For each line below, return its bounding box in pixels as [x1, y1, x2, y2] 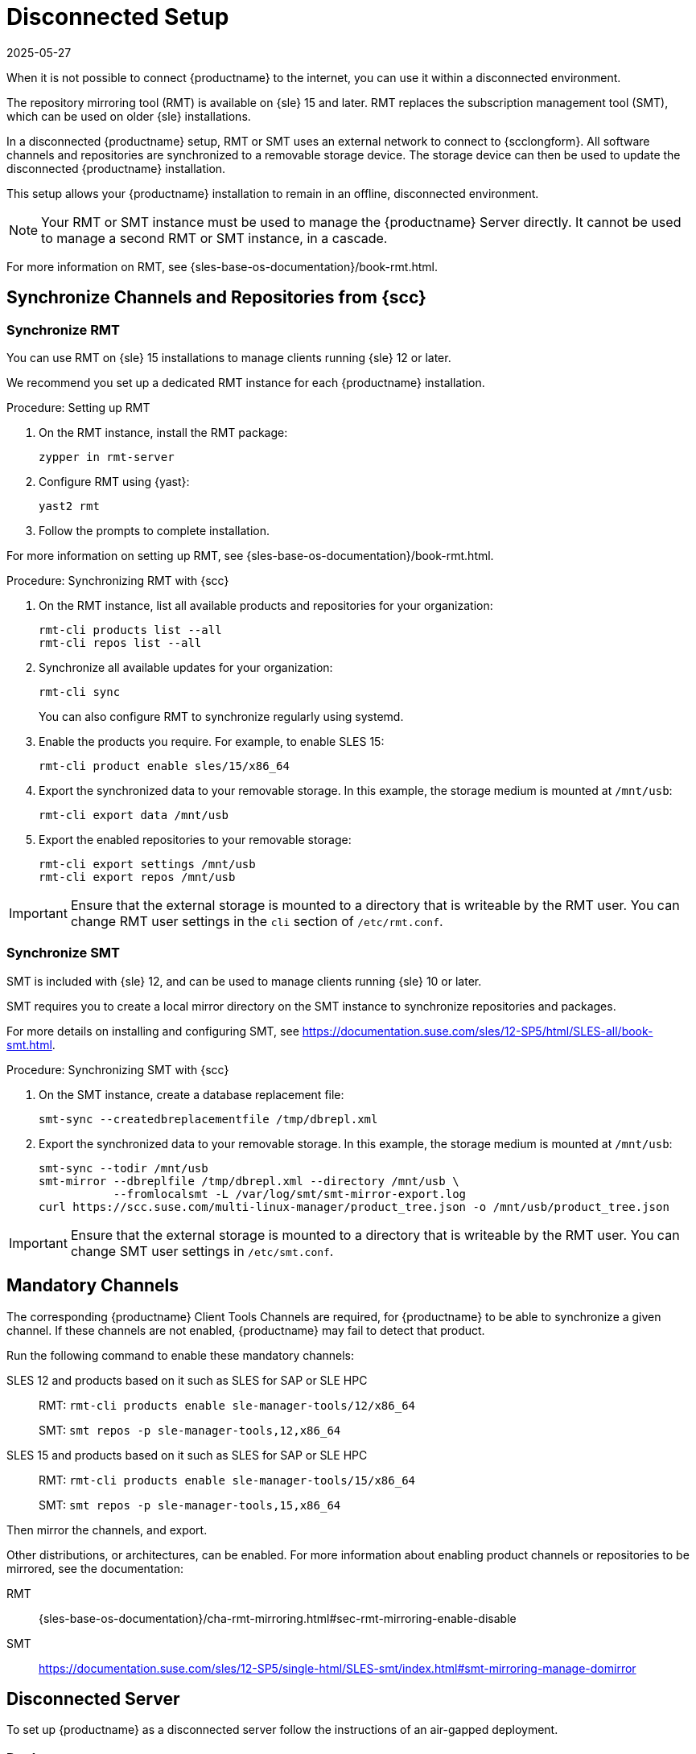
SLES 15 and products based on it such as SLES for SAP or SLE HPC [6, 1447, 368, 1462]
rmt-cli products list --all [39, 623, 222, 636]
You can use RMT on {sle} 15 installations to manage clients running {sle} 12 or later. [6, 350, 451, 364]
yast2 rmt [39, 499, 100, 513]
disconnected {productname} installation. [6, 161, 226, 175]
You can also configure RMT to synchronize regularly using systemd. [39, 709, 404, 723]
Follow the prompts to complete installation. [39, 523, 270, 537]
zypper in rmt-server [39, 450, 175, 463]
